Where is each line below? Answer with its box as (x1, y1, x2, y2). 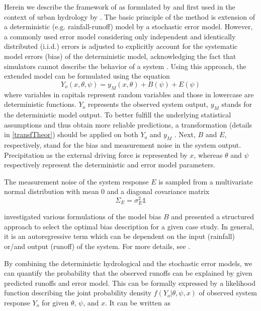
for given (41, 297, 69, 307)
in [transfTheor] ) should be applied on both (4, 129, 138, 140)
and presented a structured (171, 211, 254, 222)
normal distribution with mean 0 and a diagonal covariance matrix (4, 186, 210, 197)
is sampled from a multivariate (158, 176, 253, 186)
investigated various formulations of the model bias (4, 211, 161, 222)
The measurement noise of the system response (4, 176, 149, 186)
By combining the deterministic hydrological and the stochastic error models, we (4, 258, 252, 268)
